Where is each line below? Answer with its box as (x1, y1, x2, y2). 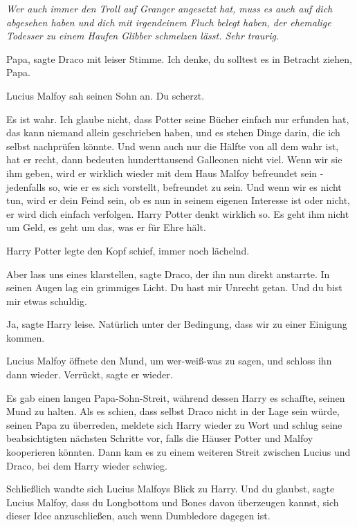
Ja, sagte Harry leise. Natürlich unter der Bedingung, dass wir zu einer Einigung (6, 317, 347, 331)
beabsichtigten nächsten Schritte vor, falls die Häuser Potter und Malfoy (6, 431, 313, 445)
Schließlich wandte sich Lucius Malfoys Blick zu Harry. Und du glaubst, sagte (6, 481, 335, 496)
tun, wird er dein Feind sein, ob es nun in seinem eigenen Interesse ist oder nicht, (6, 193, 351, 207)
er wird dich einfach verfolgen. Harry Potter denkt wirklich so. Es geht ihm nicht (6, 206, 349, 221)
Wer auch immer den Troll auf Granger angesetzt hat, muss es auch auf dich (6, 1, 333, 15)
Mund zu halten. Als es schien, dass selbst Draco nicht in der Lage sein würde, (6, 404, 340, 418)
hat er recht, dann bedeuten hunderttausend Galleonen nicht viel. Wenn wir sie (6, 152, 342, 167)
